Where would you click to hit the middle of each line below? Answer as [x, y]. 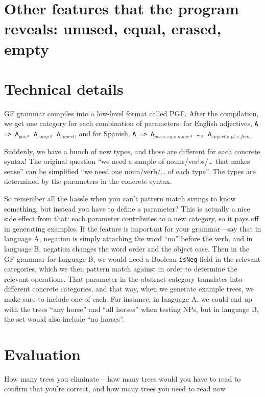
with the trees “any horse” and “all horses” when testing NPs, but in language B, [131, 309]
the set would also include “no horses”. [64, 319]
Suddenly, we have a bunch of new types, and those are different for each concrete [132, 151]
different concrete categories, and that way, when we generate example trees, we [129, 289]
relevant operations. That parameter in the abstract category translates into [123, 278]
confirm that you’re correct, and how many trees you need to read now [115, 389]
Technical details [64, 88]
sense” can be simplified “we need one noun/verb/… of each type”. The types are [130, 171]
